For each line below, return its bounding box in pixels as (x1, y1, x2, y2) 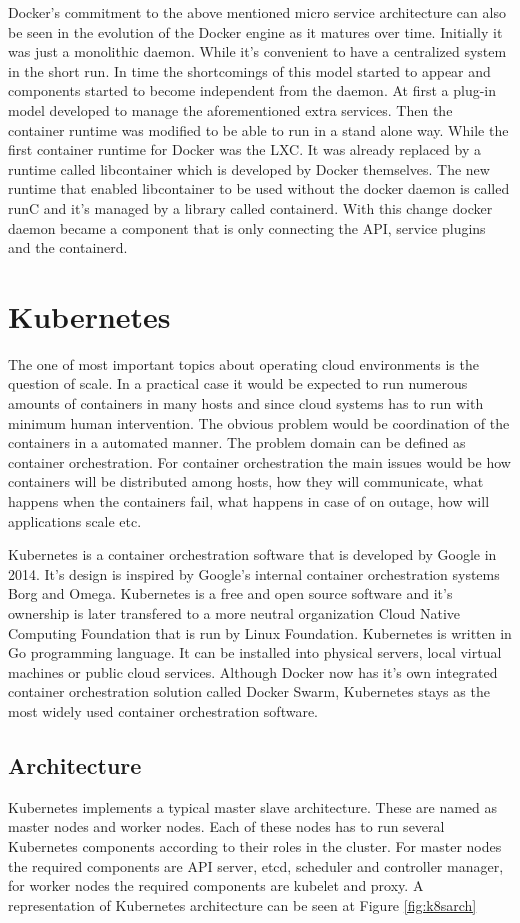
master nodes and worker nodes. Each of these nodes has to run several (8, 816, 445, 837)
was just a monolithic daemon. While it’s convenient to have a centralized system (8, 41, 507, 62)
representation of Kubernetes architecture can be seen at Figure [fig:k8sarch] (8, 894, 477, 915)
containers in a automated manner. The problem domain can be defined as (8, 432, 466, 453)
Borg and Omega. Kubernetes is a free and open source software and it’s (8, 583, 453, 604)
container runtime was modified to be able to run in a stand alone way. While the (8, 119, 509, 140)
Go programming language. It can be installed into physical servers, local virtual (8, 642, 502, 663)
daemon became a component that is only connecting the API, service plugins (8, 217, 486, 238)
